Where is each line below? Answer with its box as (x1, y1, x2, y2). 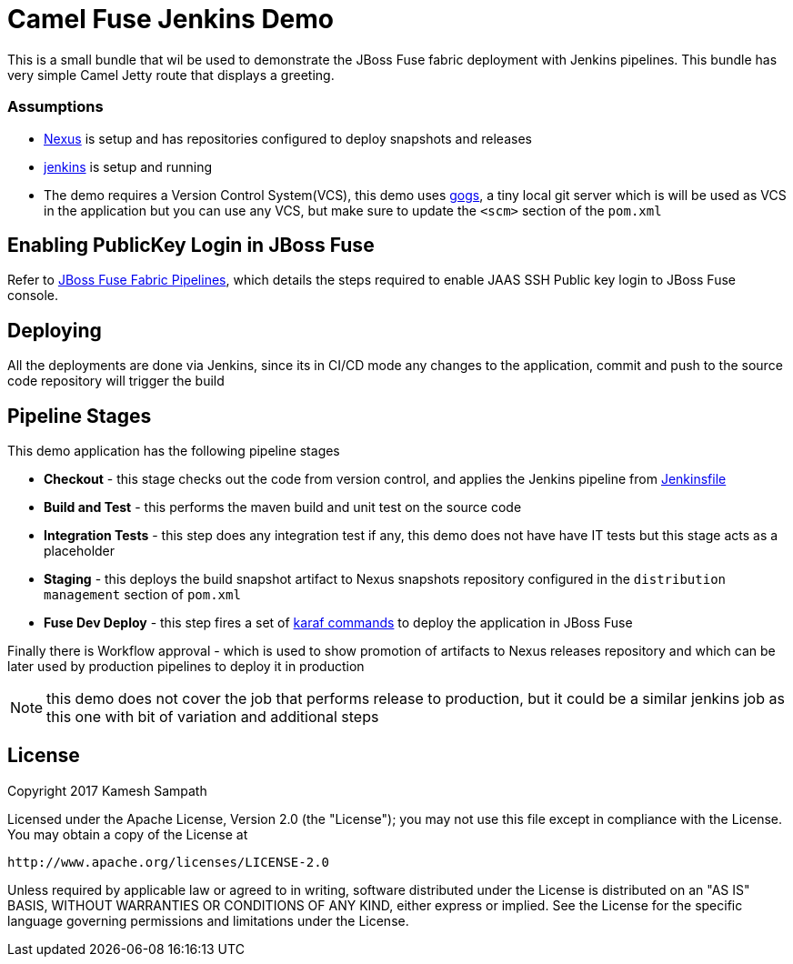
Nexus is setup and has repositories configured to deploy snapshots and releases (44, 130, 532, 146)
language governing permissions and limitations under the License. (7, 912, 409, 929)
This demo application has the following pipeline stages (7, 443, 340, 459)
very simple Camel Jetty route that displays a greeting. (7, 66, 335, 83)
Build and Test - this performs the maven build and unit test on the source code (44, 499, 522, 516)
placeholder (44, 543, 115, 559)
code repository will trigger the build (7, 373, 225, 389)
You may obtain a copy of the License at (7, 826, 248, 842)
